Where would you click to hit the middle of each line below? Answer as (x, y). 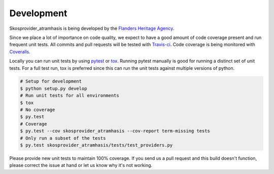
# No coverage (38, 110)
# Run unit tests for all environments (70, 96)
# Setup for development (51, 81)
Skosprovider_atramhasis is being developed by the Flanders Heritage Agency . (92, 28)
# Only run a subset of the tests (63, 138)
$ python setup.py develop (54, 88)
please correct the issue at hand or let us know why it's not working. (81, 165)
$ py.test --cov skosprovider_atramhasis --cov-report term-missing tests (115, 131)
